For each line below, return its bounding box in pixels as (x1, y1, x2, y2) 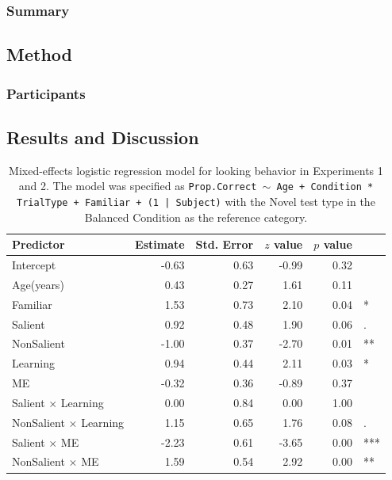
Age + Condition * (276, 181, 374, 193)
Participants (6, 83, 86, 103)
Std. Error (195, 236, 254, 253)
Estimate (135, 236, 185, 253)
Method (6, 42, 72, 67)
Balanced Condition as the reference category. (84, 208, 308, 225)
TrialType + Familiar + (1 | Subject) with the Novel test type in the (17, 192, 375, 209)
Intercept (12, 257, 56, 273)
